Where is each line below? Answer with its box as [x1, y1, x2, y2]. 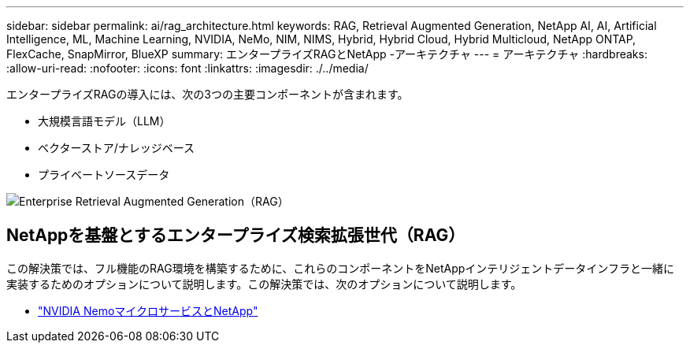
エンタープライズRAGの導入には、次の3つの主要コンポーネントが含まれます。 [6, 87, 409, 101]
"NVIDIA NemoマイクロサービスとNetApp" [38, 303, 258, 317]
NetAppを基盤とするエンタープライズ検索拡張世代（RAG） [6, 225, 466, 246]
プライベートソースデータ [38, 168, 170, 181]
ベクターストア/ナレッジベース [38, 141, 195, 154]
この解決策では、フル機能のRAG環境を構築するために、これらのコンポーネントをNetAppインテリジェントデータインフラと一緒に [6, 261, 674, 275]
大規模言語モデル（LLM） [38, 114, 171, 128]
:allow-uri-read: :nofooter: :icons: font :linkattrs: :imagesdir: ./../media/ [6, 61, 369, 75]
